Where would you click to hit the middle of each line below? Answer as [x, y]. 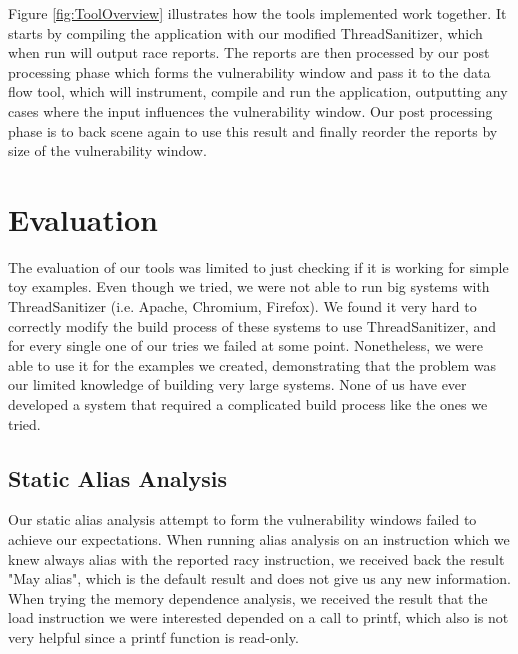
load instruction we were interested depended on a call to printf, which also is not [258, 617]
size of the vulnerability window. [107, 150]
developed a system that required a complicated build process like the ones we [248, 404]
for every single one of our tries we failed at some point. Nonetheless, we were [245, 345]
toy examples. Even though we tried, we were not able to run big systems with [249, 286]
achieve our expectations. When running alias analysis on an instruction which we [259, 539]
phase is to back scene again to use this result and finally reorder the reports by [253, 130]
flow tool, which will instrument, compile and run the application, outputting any [258, 91]
